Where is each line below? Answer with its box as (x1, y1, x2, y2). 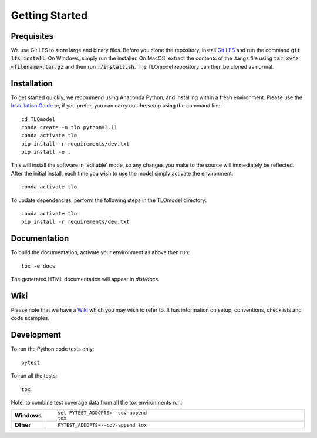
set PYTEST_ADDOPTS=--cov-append (58, 410, 147, 416)
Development (11, 330, 62, 340)
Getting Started (11, 9, 88, 22)
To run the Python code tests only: (11, 345, 95, 352)
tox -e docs (21, 262, 56, 269)
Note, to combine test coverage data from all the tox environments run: (11, 399, 183, 406)
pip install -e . (21, 149, 71, 156)
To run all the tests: (11, 372, 58, 379)
